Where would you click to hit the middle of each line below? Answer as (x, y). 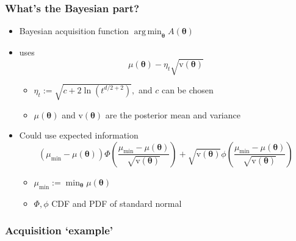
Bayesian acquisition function (74, 31)
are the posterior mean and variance (173, 114)
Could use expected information (79, 135)
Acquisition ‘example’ (59, 230)
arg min (148, 32)
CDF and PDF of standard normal (117, 203)
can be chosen (187, 89)
